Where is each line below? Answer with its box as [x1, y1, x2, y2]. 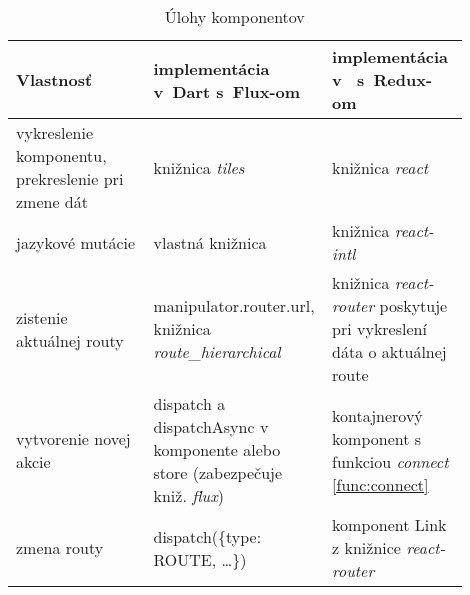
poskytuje [379, 294, 448, 317]
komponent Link [332, 513, 447, 536]
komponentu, [16, 144, 107, 167]
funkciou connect [332, 449, 449, 473]
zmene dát [16, 190, 88, 213]
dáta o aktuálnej [332, 340, 447, 363]
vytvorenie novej [16, 426, 131, 450]
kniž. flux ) [153, 484, 224, 507]
